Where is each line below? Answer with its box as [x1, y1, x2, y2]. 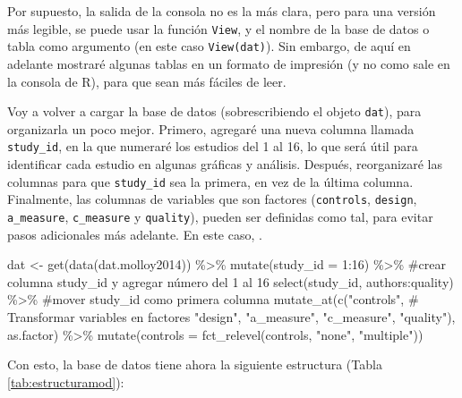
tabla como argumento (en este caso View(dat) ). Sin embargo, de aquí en [7, 37, 411, 55]
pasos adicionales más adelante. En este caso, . [7, 224, 262, 243]
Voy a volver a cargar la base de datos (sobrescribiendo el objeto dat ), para [7, 102, 422, 121]
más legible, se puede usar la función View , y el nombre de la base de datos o [7, 19, 430, 38]
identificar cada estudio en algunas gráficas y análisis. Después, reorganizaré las [7, 155, 442, 173]
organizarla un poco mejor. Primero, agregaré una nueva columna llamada [7, 119, 415, 138]
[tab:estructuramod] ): [7, 372, 124, 391]
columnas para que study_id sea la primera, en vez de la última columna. [7, 172, 414, 191]
